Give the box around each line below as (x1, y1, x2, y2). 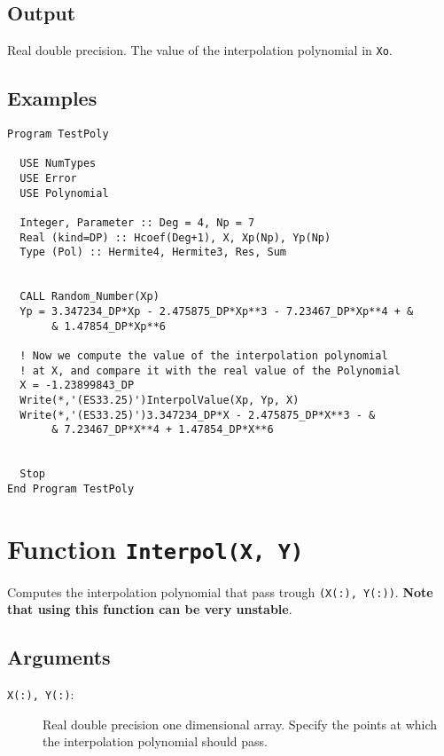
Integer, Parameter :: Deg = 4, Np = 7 (19, 217, 255, 229)
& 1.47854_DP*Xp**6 (51, 319, 166, 333)
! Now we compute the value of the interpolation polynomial (19, 349, 388, 362)
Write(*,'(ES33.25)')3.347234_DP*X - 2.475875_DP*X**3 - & (19, 408, 376, 421)
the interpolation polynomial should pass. (43, 732, 268, 751)
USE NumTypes (19, 157, 97, 170)
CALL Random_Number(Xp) (19, 290, 160, 303)
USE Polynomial (19, 186, 109, 200)
